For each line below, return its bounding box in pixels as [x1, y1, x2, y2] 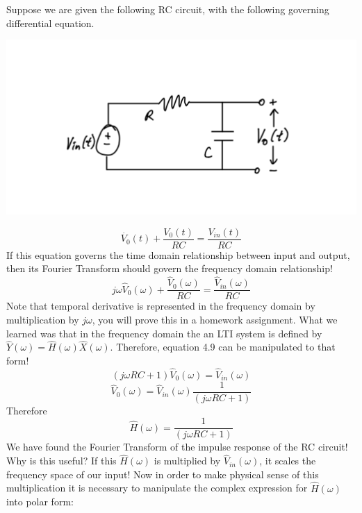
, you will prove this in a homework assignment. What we [92, 312, 338, 326]
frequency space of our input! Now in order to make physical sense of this [6, 466, 319, 481]
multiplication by [6, 312, 79, 326]
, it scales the [259, 453, 316, 468]
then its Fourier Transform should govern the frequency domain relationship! [6, 261, 333, 276]
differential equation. [6, 15, 94, 30]
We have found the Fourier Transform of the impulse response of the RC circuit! [6, 439, 348, 454]
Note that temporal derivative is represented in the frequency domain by [6, 298, 315, 313]
